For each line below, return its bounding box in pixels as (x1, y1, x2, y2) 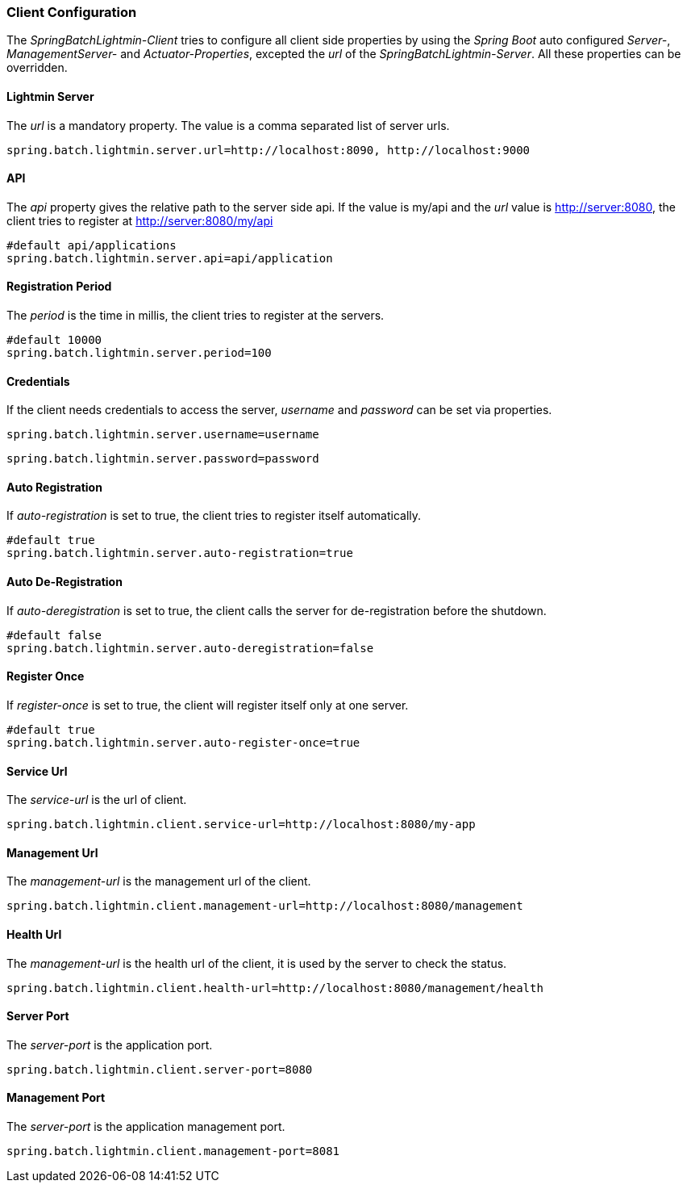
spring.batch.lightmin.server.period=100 (6, 346, 272, 360)
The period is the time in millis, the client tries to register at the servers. (6, 308, 385, 323)
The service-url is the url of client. (6, 793, 187, 807)
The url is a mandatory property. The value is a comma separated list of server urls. (6, 118, 450, 132)
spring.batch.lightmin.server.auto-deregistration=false (6, 641, 374, 655)
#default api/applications (6, 238, 177, 252)
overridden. (6, 61, 68, 75)
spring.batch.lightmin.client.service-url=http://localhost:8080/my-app (6, 818, 476, 831)
